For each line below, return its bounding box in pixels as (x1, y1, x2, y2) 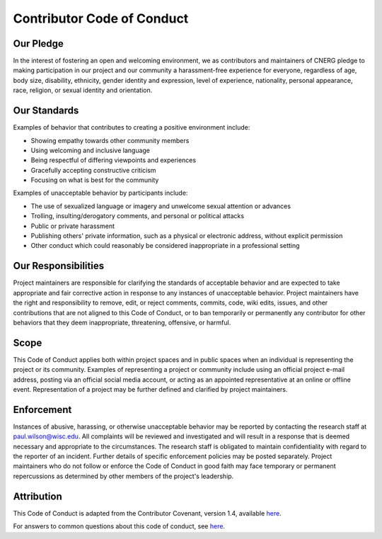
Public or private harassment (30, 222, 115, 230)
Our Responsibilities (13, 260, 105, 272)
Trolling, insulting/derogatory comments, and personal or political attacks (30, 212, 244, 220)
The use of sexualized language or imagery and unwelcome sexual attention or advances (30, 202, 291, 210)
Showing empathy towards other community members (30, 136, 190, 144)
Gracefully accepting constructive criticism (30, 166, 156, 174)
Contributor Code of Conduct (13, 11, 189, 26)
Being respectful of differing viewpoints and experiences (30, 156, 197, 164)
